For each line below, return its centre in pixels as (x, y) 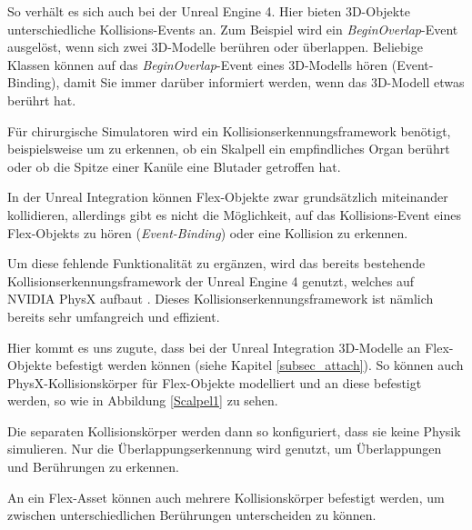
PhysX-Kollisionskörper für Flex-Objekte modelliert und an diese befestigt (215, 382)
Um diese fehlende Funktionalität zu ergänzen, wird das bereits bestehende (216, 263)
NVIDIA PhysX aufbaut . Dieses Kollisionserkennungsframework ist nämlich (221, 299)
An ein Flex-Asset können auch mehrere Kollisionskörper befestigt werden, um (226, 497)
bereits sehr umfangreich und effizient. (114, 316)
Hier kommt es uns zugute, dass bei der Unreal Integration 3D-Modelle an (214, 347)
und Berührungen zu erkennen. (93, 467)
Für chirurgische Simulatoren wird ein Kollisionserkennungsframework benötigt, (229, 130)
